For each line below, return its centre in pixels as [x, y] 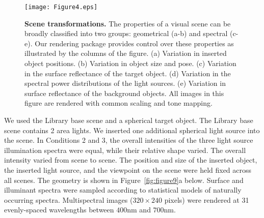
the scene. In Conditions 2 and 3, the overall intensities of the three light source [129, 140]
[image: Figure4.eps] [61, 7]
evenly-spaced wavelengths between [59, 210]
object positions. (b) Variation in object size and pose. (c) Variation [130, 63]
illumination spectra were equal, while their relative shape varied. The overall [125, 150]
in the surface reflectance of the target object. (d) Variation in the [128, 73]
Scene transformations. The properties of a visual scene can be [128, 23]
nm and [139, 210]
